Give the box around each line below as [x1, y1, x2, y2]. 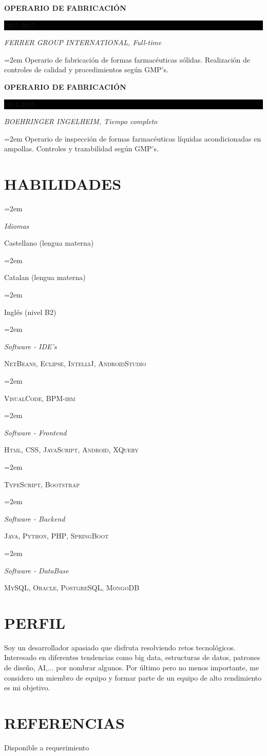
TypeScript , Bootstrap [4, 479, 80, 489]
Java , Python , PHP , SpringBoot [4, 530, 109, 541]
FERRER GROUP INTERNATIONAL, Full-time [4, 37, 162, 48]
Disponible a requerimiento [4, 742, 89, 752]
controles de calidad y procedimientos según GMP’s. [4, 64, 168, 75]
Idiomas [4, 220, 29, 231]
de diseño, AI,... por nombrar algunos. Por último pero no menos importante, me [4, 662, 259, 673]
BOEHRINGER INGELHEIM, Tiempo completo [4, 116, 158, 127]
